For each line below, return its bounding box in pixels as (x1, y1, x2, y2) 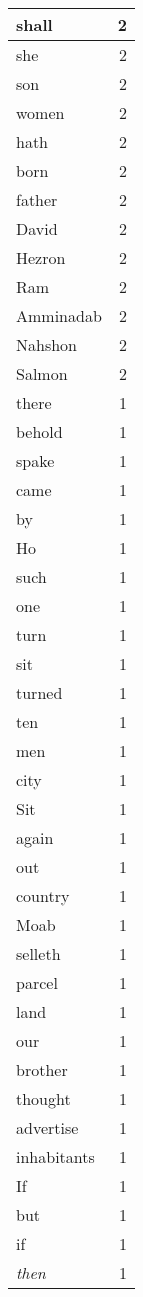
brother (16, 1058, 68, 1081)
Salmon (16, 362, 68, 385)
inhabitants (16, 1145, 95, 1168)
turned (16, 681, 63, 704)
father (16, 188, 58, 211)
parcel (16, 971, 58, 994)
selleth (16, 942, 61, 965)
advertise (16, 1116, 79, 1139)
